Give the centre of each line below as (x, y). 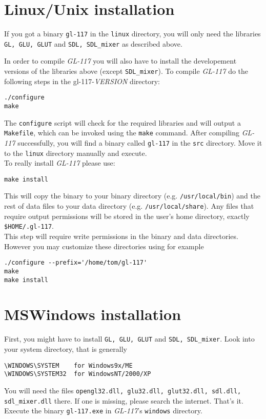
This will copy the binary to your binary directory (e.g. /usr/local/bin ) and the (132, 196)
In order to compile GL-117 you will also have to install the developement (120, 61)
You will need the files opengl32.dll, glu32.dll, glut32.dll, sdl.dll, (123, 390)
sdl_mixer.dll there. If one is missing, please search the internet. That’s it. (124, 400)
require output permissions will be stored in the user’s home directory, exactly (127, 216)
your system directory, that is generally (66, 348)
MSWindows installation (93, 314)
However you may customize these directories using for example (104, 246)
